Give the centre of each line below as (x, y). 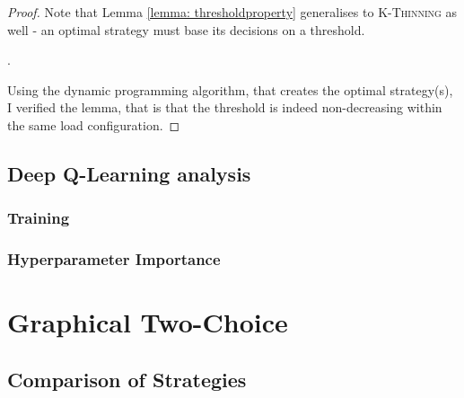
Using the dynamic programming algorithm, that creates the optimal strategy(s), (230, 89)
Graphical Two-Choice (148, 322)
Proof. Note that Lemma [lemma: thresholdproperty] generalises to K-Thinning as (232, 12)
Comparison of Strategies (127, 379)
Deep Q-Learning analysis (129, 173)
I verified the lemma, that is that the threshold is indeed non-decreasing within (225, 107)
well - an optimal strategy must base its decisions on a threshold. (186, 29)
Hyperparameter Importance (114, 259)
